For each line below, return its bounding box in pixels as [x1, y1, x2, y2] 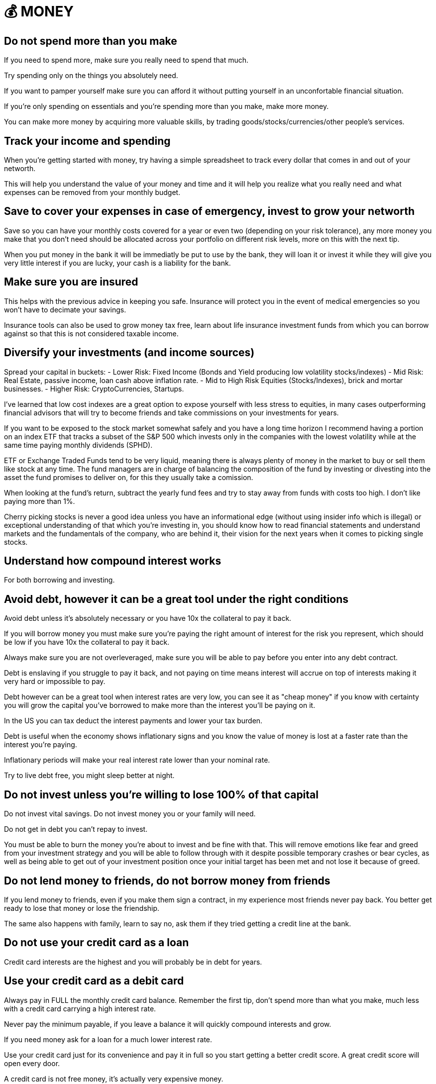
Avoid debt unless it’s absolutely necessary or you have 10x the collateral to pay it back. [4, 614, 292, 623]
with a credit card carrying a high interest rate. [4, 1004, 156, 1013]
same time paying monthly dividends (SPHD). [4, 440, 153, 449]
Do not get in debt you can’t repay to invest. [4, 825, 148, 834]
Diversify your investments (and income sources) [4, 346, 255, 359]
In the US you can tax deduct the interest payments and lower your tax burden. [4, 716, 263, 725]
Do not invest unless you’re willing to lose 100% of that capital [4, 788, 319, 801]
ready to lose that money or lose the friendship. [4, 903, 160, 912]
